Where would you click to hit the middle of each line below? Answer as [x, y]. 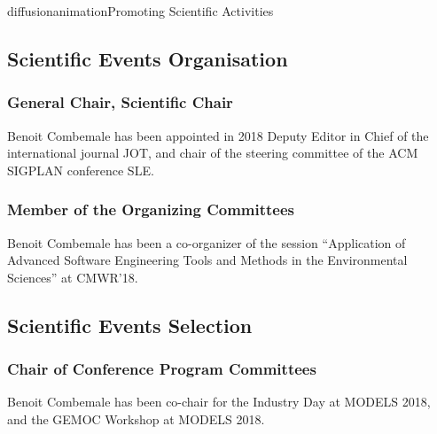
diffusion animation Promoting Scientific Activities [140, 11]
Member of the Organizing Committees [151, 209]
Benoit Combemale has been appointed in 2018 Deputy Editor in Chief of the [218, 135]
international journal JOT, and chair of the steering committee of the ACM [213, 153]
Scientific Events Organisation [148, 58]
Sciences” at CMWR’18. [73, 277]
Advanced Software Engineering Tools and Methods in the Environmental [207, 260]
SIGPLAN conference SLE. [81, 170]
